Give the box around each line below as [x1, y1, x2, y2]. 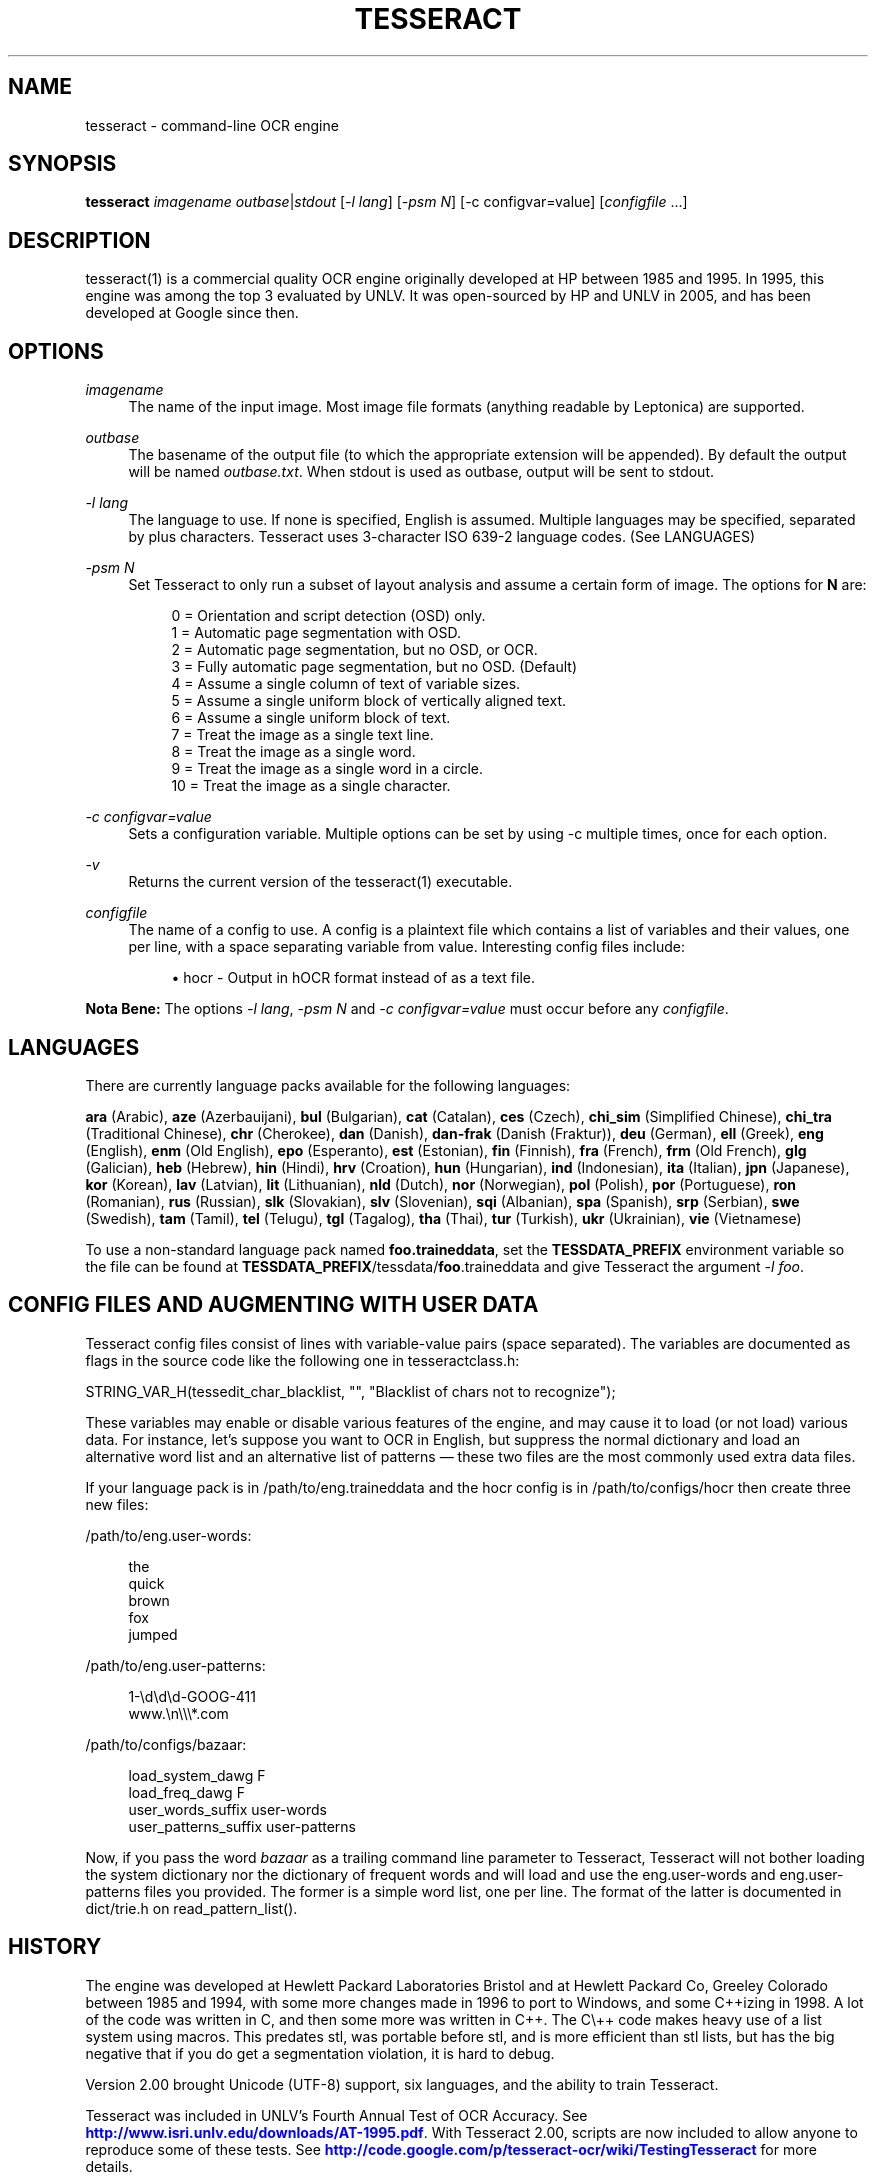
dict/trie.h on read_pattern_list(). [85, 1899, 298, 1917]
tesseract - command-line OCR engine [85, 116, 339, 134]
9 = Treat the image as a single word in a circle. [171, 760, 483, 778]
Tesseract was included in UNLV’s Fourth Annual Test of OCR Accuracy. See [85, 2106, 588, 2124]
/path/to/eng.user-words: [85, 1526, 252, 1544]
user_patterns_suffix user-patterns [128, 1817, 356, 1835]
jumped [128, 1625, 178, 1643]
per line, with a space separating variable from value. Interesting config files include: [128, 938, 685, 956]
